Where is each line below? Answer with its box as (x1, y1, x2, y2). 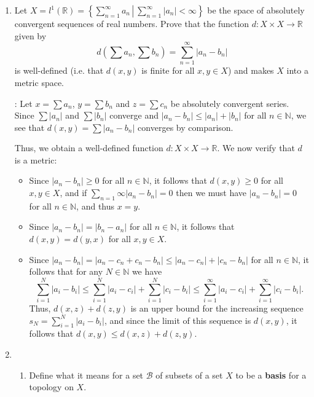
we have (131, 265, 162, 278)
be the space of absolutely (207, 4, 305, 16)
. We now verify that (217, 141, 295, 154)
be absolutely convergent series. (170, 96, 289, 109)
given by (14, 29, 47, 42)
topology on (29, 380, 74, 393)
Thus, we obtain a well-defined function (14, 141, 163, 154)
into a (286, 64, 308, 77)
